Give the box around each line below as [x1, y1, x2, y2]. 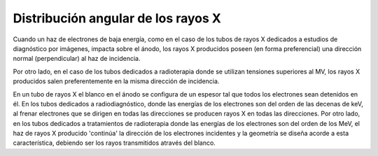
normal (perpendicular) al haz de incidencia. [13, 55, 141, 63]
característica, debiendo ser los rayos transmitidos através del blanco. [13, 139, 216, 147]
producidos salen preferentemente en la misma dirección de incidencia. [13, 77, 220, 85]
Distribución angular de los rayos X [13, 10, 222, 26]
